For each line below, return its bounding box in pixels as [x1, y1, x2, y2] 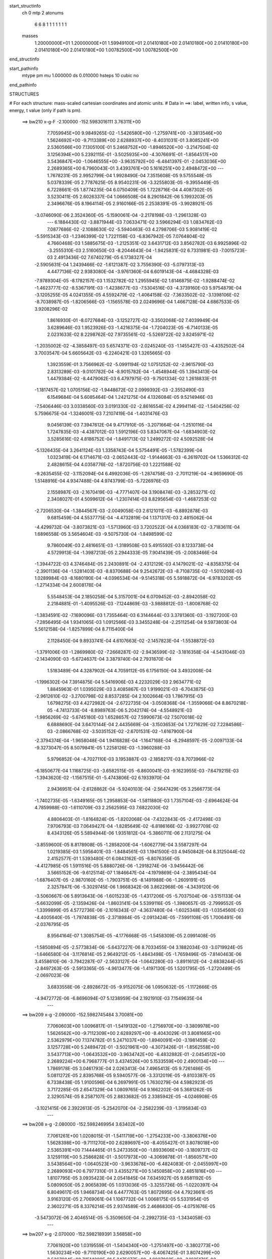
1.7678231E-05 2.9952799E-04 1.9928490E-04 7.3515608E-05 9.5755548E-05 [47, 172, 212, 178]
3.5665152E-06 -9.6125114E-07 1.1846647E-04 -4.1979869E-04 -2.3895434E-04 [47, 870, 217, 876]
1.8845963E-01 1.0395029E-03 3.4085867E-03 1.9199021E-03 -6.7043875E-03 [47, 686, 214, 692]
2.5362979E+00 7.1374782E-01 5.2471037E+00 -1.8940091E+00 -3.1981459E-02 [47, 1037, 216, 1043]
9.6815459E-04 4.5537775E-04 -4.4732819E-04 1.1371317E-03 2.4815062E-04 [47, 515, 213, 521]
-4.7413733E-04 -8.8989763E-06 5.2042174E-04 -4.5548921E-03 [53, 707, 192, 713]
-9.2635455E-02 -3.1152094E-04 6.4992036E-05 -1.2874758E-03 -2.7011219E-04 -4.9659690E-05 [34, 471, 243, 477]
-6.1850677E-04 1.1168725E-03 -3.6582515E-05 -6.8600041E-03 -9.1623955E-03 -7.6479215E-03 [34, 767, 239, 774]
